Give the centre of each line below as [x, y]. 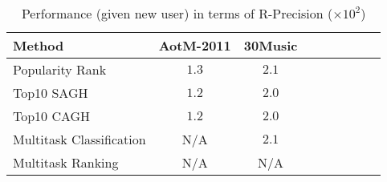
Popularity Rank [60, 69]
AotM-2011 [195, 45]
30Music [271, 45]
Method [39, 45]
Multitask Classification [79, 139]
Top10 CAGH [52, 116]
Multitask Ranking [66, 162]
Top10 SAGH [51, 93]
